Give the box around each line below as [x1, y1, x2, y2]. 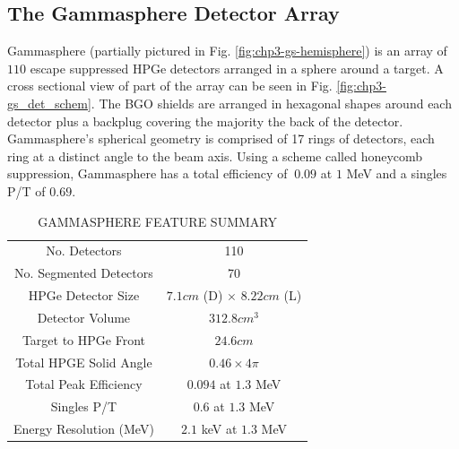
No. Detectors [46, 241, 122, 260]
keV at [201, 419, 238, 438]
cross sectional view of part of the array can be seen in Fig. [7, 76, 333, 95]
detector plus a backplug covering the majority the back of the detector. [7, 111, 403, 130]
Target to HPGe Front [22, 330, 145, 349]
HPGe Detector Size [28, 286, 140, 305]
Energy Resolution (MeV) [13, 419, 154, 438]
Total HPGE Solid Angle [15, 352, 152, 371]
